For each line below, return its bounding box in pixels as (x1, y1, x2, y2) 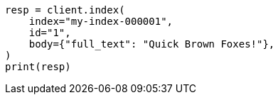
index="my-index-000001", (28, 16, 173, 27)
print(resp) (5, 61, 71, 72)
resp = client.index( (5, 4, 125, 16)
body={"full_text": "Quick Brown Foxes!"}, (28, 38, 275, 50)
